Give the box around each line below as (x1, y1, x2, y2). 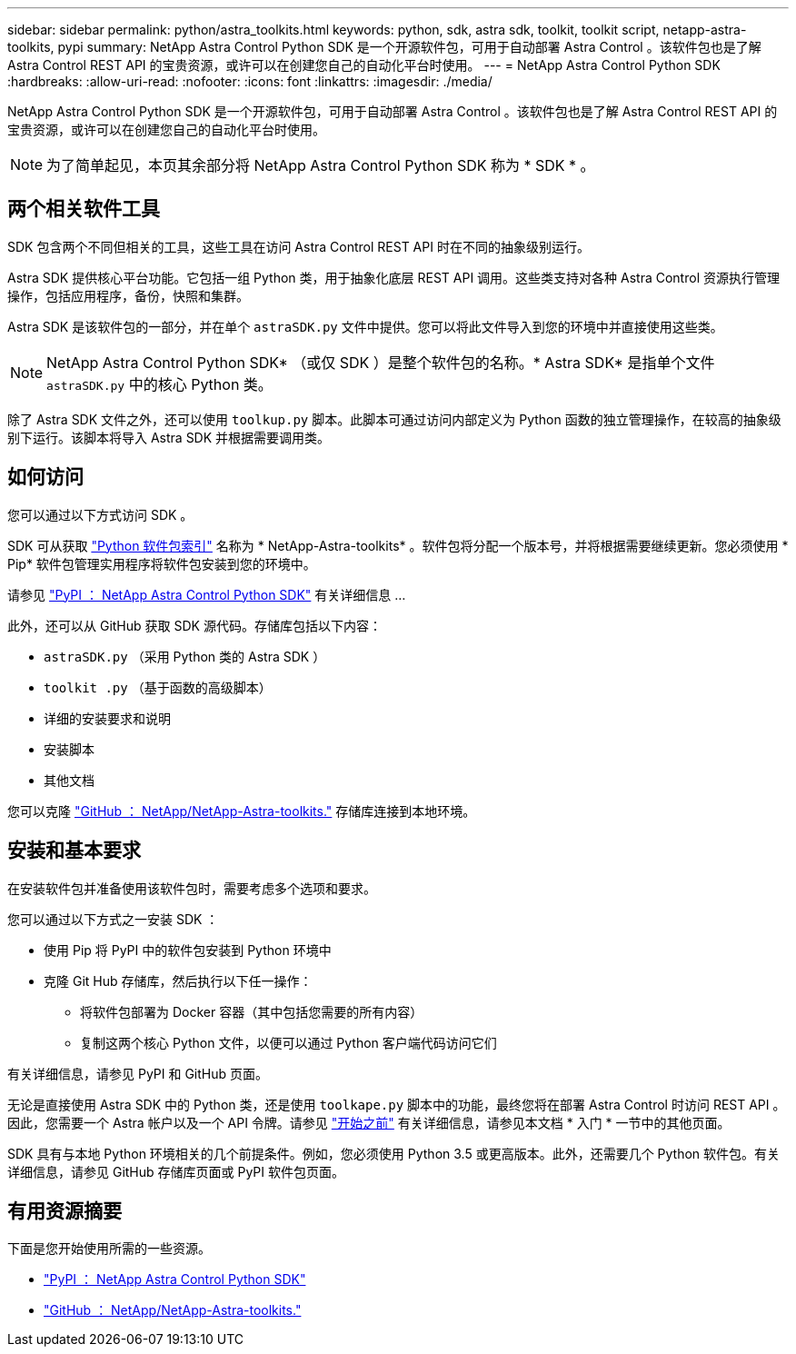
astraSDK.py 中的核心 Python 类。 (46, 374, 273, 393)
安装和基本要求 (7, 839, 141, 862)
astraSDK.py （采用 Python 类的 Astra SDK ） (44, 648, 326, 664)
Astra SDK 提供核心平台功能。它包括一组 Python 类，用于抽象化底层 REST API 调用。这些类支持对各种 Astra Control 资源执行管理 (7, 269, 780, 285)
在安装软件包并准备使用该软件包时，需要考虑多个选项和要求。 (7, 880, 376, 896)
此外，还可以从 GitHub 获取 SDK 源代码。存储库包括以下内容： (7, 617, 382, 633)
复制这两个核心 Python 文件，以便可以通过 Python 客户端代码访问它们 (80, 1034, 497, 1050)
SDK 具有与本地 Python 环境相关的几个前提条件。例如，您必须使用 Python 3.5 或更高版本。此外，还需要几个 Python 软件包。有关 (7, 1145, 781, 1161)
